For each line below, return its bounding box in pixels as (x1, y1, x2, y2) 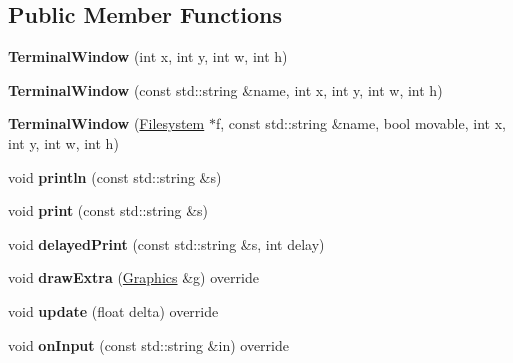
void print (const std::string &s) (8, 200, 209, 221)
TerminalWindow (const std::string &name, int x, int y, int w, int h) (8, 79, 443, 100)
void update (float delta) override (8, 300, 219, 321)
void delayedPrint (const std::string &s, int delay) (8, 233, 325, 254)
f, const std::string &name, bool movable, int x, (215, 113, 506, 134)
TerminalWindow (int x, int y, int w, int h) (8, 46, 288, 67)
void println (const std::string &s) (8, 166, 222, 187)
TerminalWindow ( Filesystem (8, 113, 205, 134)
